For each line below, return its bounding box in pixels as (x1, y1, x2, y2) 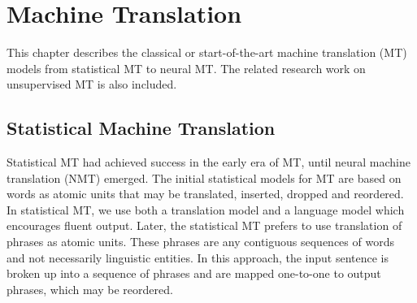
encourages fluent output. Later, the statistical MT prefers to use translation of (7, 217, 402, 234)
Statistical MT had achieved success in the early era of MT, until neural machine (7, 154, 411, 171)
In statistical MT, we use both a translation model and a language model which (7, 201, 405, 218)
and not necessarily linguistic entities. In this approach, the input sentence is (7, 249, 389, 266)
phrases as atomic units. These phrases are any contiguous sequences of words (7, 233, 394, 250)
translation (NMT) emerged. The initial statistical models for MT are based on (7, 169, 402, 186)
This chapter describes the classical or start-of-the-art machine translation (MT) (7, 44, 407, 61)
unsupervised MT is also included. (7, 76, 177, 93)
